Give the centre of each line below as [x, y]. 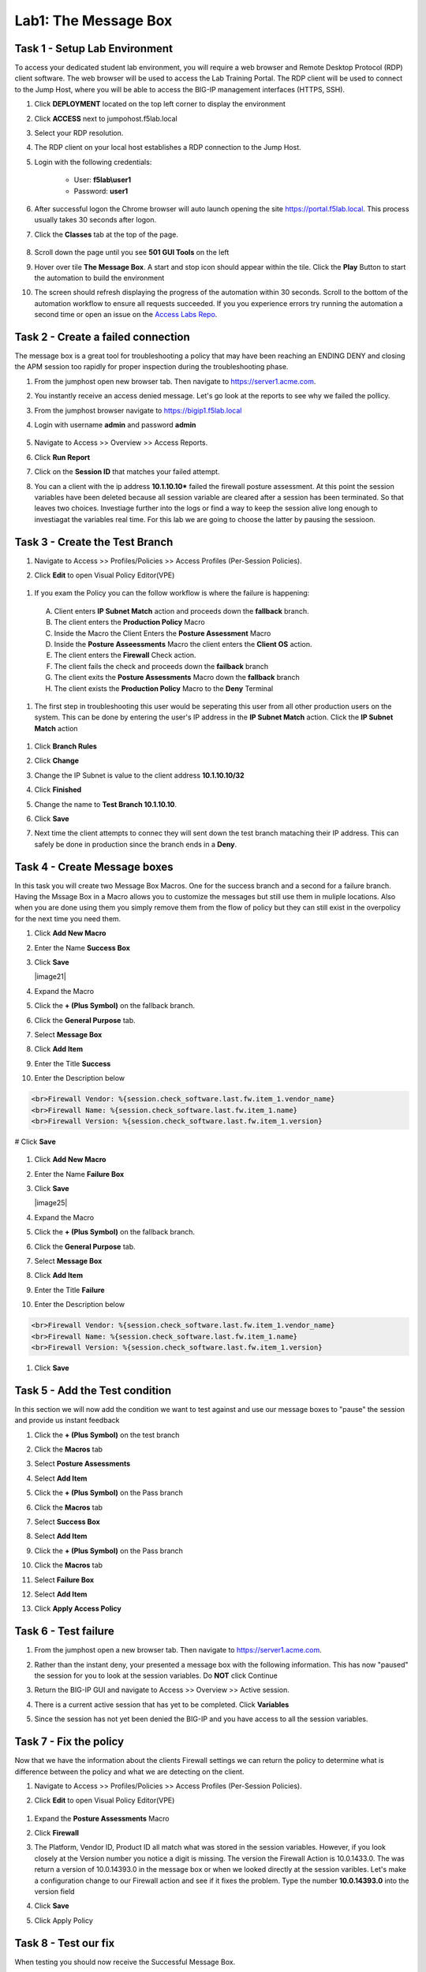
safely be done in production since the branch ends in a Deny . [135, 844]
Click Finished [58, 790]
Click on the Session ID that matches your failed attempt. [127, 472]
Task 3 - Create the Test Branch [94, 542]
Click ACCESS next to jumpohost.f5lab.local [106, 118]
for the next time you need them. [68, 918]
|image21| [50, 977]
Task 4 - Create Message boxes [94, 866]
